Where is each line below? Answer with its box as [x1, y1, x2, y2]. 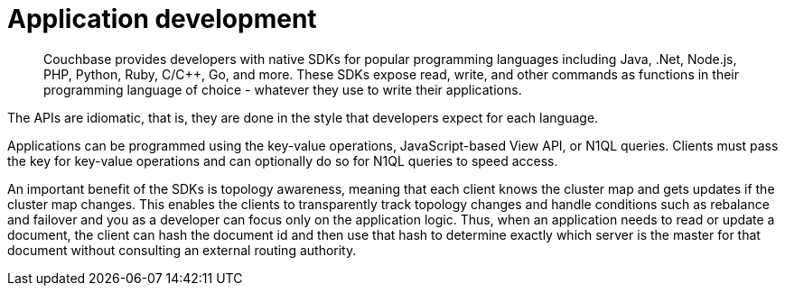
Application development [7, 4, 317, 34]
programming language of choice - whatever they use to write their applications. [43, 81, 522, 97]
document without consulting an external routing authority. [7, 242, 357, 258]
